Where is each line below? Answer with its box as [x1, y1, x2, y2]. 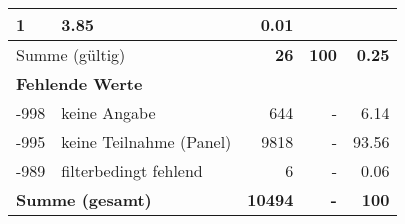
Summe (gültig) [16, 43, 126, 66]
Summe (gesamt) [16, 188, 152, 211]
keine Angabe [61, 101, 156, 124]
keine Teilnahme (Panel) [61, 130, 232, 153]
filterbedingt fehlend [61, 159, 203, 182]
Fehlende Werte [16, 72, 143, 95]
